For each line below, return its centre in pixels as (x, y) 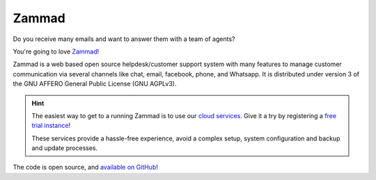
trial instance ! (51, 126)
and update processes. (64, 148)
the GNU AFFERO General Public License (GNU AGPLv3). (95, 84)
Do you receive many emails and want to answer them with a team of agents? (124, 39)
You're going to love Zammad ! (56, 51)
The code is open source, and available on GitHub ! (85, 167)
